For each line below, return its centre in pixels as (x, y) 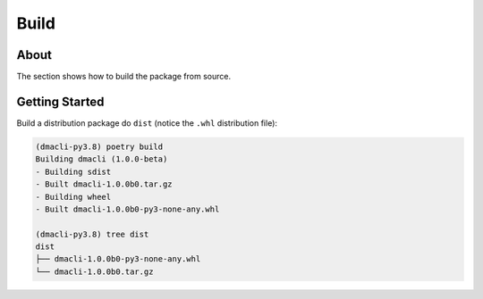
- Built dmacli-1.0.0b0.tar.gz (104, 184)
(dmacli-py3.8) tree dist (92, 234)
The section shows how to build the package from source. (124, 77)
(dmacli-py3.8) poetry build (99, 146)
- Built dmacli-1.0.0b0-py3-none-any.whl (127, 209)
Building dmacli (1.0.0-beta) (102, 159)
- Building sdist (73, 171)
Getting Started (60, 101)
